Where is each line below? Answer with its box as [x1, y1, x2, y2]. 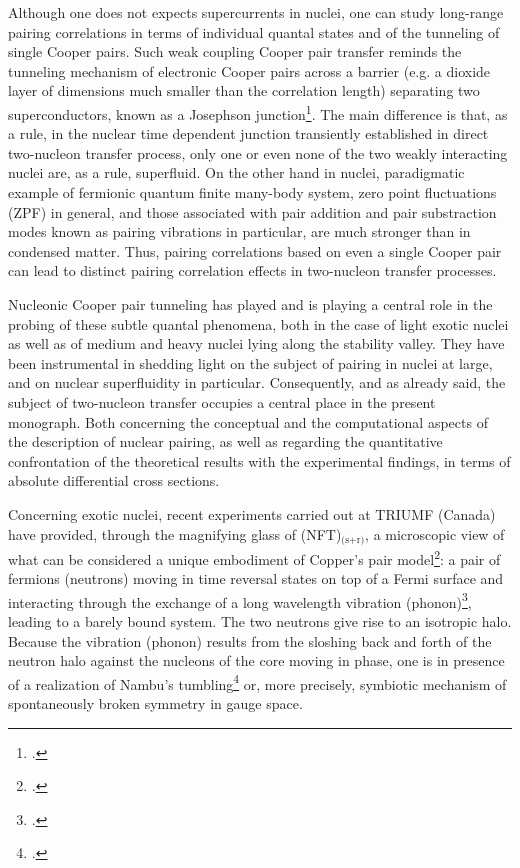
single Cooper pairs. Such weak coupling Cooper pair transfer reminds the [8, 41, 462, 62]
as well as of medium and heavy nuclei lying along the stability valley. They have [8, 333, 505, 354]
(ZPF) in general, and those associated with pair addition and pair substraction [8, 201, 497, 222]
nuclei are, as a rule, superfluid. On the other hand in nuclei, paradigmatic [8, 162, 465, 183]
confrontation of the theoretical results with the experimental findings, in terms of [8, 450, 511, 471]
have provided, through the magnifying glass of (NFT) [8, 523, 342, 544]
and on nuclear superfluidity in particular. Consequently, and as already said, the [8, 372, 506, 393]
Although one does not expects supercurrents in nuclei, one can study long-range [8, 2, 504, 22]
